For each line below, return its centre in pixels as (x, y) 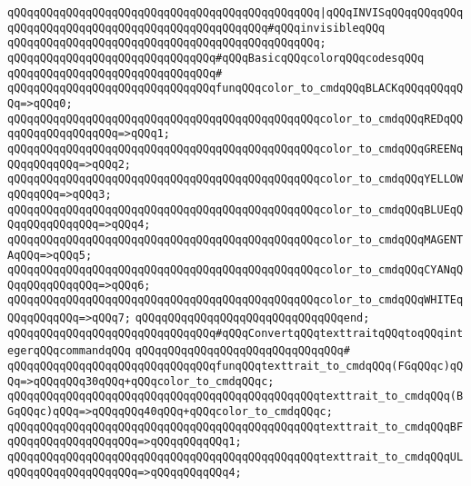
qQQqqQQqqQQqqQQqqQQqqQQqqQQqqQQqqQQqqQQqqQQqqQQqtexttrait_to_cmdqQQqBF (235, 426)
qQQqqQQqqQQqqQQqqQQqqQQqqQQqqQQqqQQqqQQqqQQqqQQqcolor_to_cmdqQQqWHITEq (235, 300)
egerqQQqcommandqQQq (70, 351)
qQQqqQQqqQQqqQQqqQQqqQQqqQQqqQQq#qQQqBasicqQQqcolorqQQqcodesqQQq (216, 58)
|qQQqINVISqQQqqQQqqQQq (391, 13)
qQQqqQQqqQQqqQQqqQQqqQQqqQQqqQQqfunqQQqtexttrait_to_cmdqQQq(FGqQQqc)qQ (235, 367)
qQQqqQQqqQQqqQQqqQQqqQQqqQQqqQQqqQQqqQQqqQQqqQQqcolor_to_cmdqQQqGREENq (235, 149)
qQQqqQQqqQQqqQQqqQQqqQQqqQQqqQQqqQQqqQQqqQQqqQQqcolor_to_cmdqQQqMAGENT (235, 239)
